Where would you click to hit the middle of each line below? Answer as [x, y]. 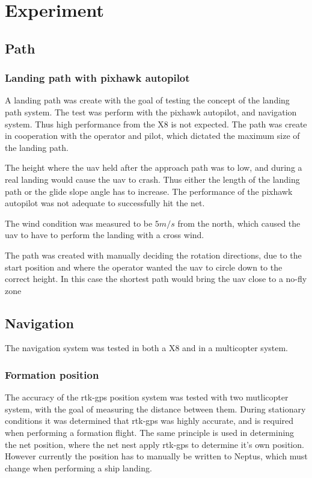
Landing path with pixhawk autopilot [97, 78]
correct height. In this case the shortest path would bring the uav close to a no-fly [156, 279]
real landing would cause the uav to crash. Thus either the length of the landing [152, 179]
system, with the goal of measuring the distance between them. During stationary [155, 409]
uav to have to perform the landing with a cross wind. [105, 235]
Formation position [52, 375]
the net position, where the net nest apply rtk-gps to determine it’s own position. [154, 444]
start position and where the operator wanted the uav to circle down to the [144, 267]
